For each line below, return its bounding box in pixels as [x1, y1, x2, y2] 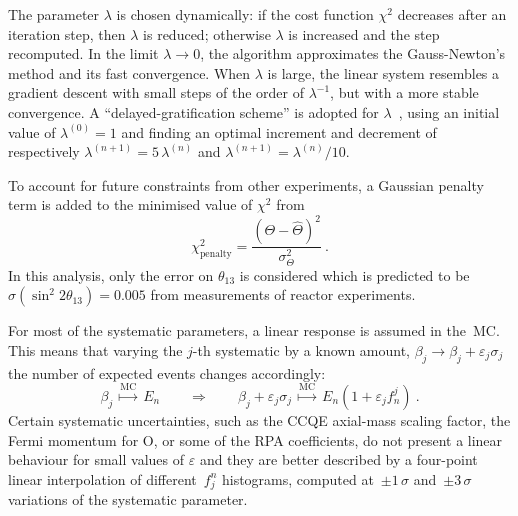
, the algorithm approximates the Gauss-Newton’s [200, 43, 506, 64]
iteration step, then [8, 23, 126, 44]
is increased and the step [288, 23, 440, 44]
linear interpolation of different [8, 468, 197, 489]
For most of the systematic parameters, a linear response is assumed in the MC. [8, 320, 500, 341]
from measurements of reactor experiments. [150, 284, 416, 305]
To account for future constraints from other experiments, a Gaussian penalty [8, 174, 484, 195]
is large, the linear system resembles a [267, 62, 500, 83]
